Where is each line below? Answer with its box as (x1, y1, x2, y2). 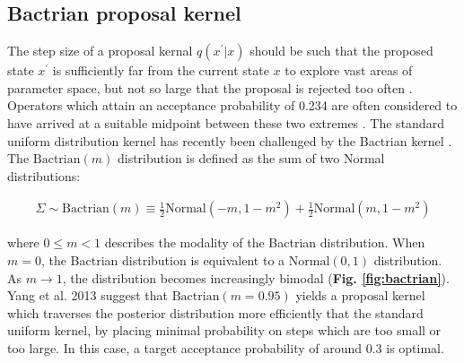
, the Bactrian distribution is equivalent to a (40, 250, 285, 269)
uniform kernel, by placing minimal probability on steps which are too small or (7, 321, 442, 340)
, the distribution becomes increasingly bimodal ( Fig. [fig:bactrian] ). (62, 268, 450, 287)
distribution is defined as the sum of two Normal (117, 149, 385, 168)
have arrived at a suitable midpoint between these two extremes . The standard (7, 113, 444, 132)
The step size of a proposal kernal (7, 41, 193, 60)
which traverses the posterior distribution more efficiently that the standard (7, 303, 424, 322)
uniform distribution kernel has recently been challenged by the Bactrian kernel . (7, 131, 452, 150)
